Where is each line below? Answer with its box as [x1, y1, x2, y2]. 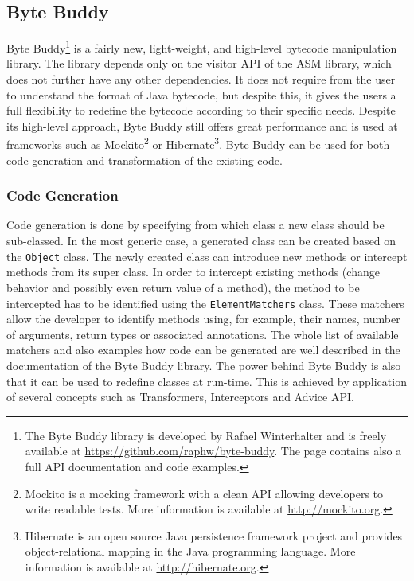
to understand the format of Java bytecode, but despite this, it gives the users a [6, 86, 396, 103]
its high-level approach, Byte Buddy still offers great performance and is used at [6, 117, 398, 134]
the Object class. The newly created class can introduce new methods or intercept [6, 248, 408, 264]
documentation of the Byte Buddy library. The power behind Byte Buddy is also [6, 357, 401, 373]
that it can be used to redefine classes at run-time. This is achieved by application [6, 372, 407, 389]
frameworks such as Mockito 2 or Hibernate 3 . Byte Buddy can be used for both [6, 134, 390, 153]
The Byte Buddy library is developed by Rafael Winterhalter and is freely [25, 427, 387, 443]
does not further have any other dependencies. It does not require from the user [6, 71, 396, 88]
